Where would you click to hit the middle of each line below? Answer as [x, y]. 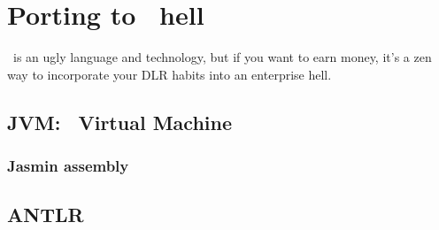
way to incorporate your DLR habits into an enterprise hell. [169, 74]
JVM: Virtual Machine [119, 122]
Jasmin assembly [68, 166]
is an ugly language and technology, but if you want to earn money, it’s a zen [222, 57]
